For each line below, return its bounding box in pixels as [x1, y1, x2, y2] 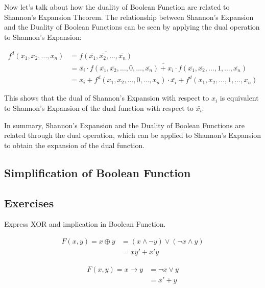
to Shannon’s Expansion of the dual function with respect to [4, 103, 194, 113]
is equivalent [220, 92, 259, 103]
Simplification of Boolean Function [4, 164, 191, 180]
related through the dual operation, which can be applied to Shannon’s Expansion [4, 130, 261, 140]
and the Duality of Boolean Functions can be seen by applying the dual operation [4, 21, 260, 32]
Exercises [4, 195, 54, 210]
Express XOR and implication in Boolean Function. [4, 219, 166, 229]
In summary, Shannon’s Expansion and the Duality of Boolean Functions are [4, 119, 245, 130]
